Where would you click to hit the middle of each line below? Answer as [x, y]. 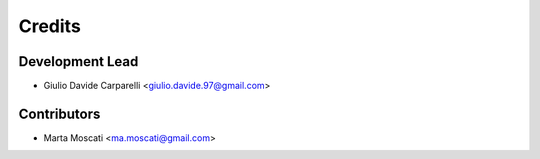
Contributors [59, 113]
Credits [50, 26]
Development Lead [78, 61]
